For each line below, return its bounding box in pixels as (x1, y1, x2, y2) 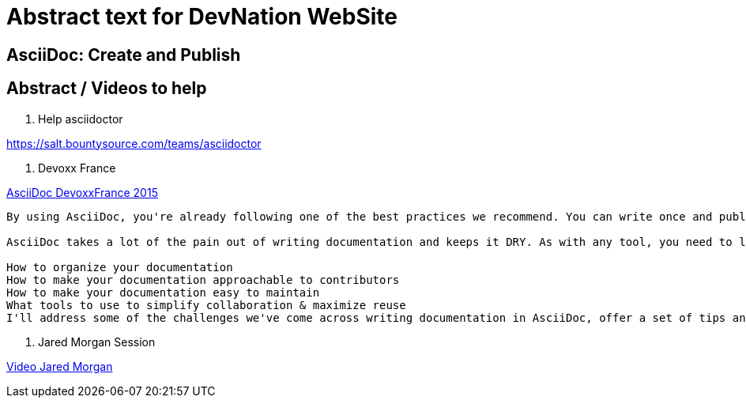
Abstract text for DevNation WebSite (6, 3, 397, 30)
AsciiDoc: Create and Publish (6, 44, 241, 65)
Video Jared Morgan (6, 359, 113, 373)
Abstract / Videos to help (6, 78, 207, 99)
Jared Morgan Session (38, 334, 156, 349)
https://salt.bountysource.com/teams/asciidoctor (6, 136, 262, 150)
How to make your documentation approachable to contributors (6, 273, 400, 286)
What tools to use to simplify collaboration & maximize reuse (6, 298, 406, 311)
